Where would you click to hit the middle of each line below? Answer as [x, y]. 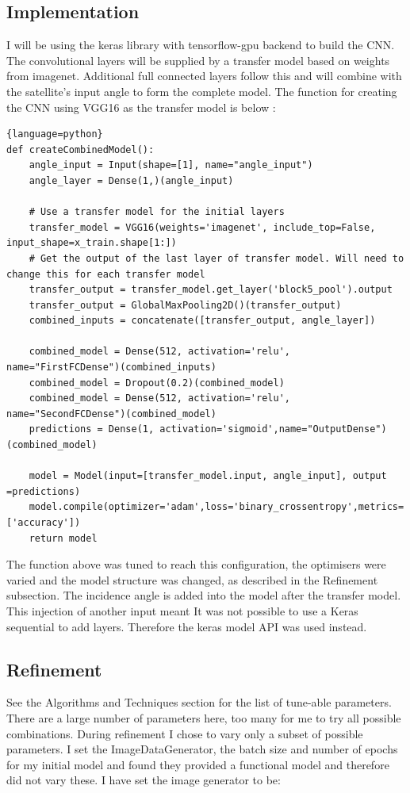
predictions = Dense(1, [92, 429]
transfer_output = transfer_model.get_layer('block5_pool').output [211, 290]
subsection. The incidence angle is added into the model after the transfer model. [204, 595]
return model [63, 538]
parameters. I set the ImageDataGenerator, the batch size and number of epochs [202, 749]
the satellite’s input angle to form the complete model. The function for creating [202, 91]
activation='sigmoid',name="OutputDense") [273, 429]
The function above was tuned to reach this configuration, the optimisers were [196, 564]
